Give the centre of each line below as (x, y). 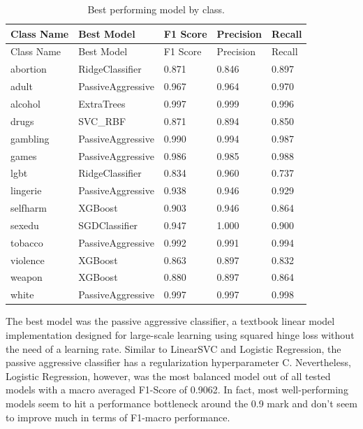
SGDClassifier (108, 225)
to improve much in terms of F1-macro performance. (118, 417)
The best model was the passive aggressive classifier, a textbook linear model (170, 321)
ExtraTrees (102, 103)
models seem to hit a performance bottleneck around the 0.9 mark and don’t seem (181, 403)
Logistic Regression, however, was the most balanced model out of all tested (168, 376)
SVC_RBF (102, 121)
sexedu (25, 225)
